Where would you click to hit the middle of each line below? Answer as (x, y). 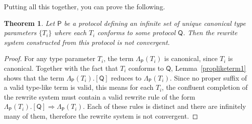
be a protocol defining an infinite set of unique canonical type (155, 23)
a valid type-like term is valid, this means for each (79, 87)
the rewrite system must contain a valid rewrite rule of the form (100, 96)
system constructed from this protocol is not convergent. (87, 42)
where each (70, 32)
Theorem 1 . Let (30, 23)
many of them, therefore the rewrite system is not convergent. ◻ (101, 115)
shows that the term (34, 77)
